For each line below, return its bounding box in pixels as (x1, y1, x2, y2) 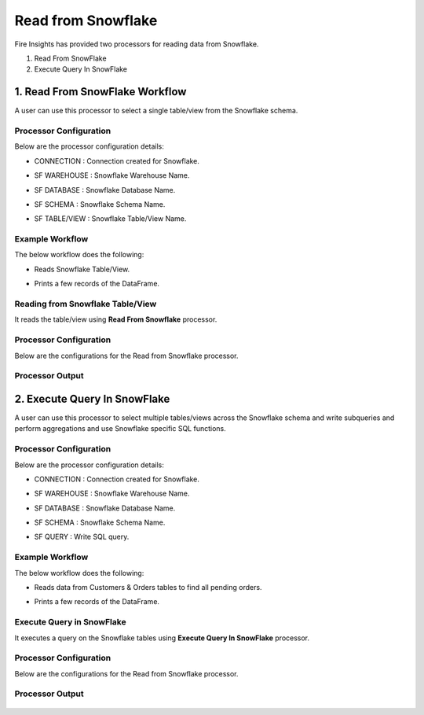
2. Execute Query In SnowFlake (14, 392, 170, 405)
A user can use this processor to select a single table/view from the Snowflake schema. (14, 106, 298, 116)
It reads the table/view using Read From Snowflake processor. (14, 315, 217, 324)
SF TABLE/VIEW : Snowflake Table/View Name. (34, 214, 187, 223)
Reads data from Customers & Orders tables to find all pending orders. (34, 583, 262, 592)
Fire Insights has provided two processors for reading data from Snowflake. (14, 39, 259, 49)
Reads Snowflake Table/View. (34, 264, 130, 274)
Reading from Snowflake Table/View (14, 299, 157, 310)
